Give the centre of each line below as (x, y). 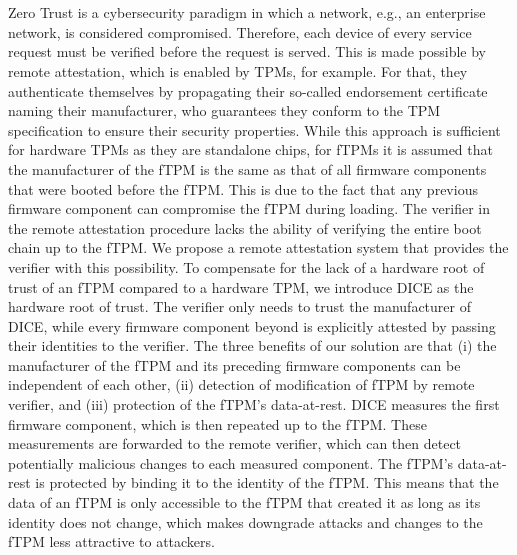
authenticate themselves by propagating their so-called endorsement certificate (248, 90)
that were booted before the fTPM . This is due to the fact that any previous (243, 188)
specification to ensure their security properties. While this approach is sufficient (254, 129)
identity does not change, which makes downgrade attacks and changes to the (245, 521)
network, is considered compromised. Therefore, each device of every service (240, 31)
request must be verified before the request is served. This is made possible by (247, 51)
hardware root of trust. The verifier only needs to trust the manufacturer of (239, 306)
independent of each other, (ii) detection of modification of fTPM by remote (241, 384)
